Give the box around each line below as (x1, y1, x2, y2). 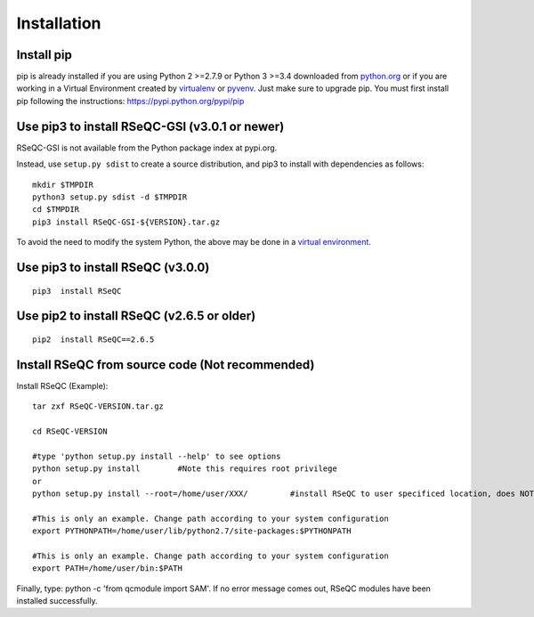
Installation (16, 13, 101, 33)
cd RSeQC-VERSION (32, 426, 108, 436)
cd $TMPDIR (32, 205, 80, 215)
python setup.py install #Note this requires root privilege (32, 464, 337, 474)
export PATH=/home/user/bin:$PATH (32, 564, 182, 573)
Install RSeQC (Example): (16, 380, 109, 391)
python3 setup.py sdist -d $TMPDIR (32, 191, 188, 202)
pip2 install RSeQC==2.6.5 (32, 334, 155, 345)
